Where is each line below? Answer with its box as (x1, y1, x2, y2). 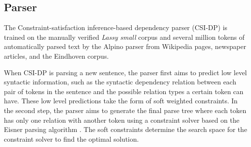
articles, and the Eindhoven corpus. (4, 50, 109, 61)
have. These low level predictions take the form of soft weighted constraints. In (4, 96, 238, 106)
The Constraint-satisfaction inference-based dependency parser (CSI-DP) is (4, 22, 228, 33)
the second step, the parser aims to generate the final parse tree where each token (4, 105, 247, 115)
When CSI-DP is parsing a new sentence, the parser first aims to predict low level (4, 67, 247, 77)
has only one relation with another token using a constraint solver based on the (4, 114, 239, 125)
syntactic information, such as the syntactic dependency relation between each (4, 77, 236, 87)
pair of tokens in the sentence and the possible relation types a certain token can (4, 86, 244, 96)
